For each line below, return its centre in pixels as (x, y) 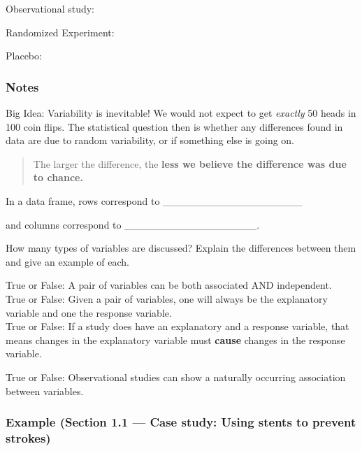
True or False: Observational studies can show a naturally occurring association (176, 377)
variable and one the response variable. (89, 312)
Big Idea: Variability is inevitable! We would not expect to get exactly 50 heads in (181, 113)
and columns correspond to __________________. (133, 224)
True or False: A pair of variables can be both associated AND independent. (169, 285)
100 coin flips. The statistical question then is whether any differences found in (174, 126)
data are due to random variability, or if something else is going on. (150, 140)
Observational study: (50, 8)
